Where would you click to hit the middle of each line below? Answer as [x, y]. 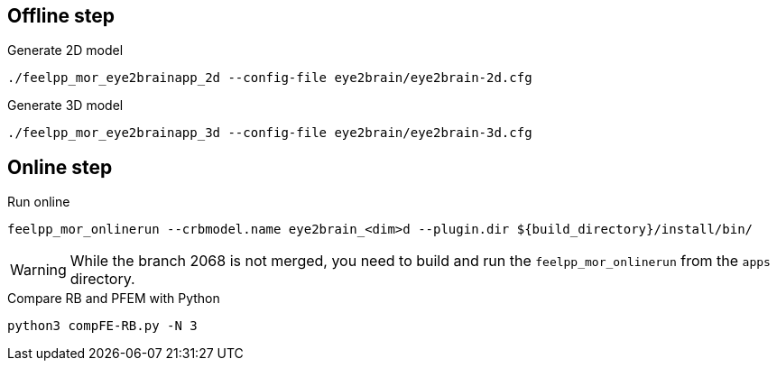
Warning [38, 270]
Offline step [61, 16]
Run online [39, 202]
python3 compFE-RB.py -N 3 [102, 326]
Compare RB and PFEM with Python [114, 299]
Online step [60, 167]
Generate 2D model [65, 51]
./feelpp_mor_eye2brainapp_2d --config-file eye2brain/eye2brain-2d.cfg [270, 78]
